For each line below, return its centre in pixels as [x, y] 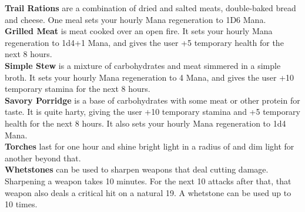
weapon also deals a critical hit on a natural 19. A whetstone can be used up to [148, 192]
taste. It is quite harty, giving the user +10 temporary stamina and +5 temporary [153, 112]
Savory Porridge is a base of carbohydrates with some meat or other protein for [152, 100]
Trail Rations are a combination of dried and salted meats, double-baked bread [150, 8]
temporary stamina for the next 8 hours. [78, 89]
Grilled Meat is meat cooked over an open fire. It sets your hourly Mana [139, 31]
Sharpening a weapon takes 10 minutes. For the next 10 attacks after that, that [148, 180]
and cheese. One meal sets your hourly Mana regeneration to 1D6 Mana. [135, 19]
